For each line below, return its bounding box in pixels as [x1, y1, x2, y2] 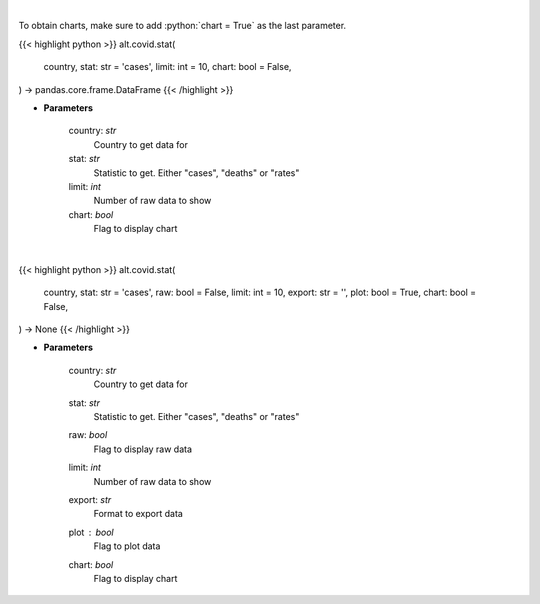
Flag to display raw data [93, 443, 193, 455]
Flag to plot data [93, 540, 161, 552]
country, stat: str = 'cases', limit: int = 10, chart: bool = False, [43, 61, 292, 73]
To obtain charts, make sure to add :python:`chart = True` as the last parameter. [18, 20, 347, 32]
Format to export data [93, 508, 184, 520]
